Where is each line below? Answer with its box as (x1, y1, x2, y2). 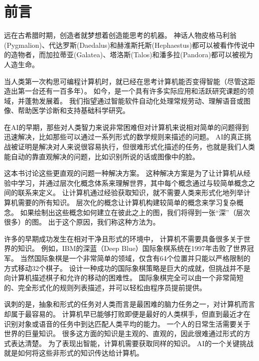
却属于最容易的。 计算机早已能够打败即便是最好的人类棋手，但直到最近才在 (4, 308, 251, 319)
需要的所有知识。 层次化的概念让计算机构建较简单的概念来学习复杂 (17, 197, 237, 208)
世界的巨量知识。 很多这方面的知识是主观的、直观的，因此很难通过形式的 (4, 328, 244, 339)
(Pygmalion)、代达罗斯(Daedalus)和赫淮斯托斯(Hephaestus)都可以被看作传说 (4, 39, 248, 50)
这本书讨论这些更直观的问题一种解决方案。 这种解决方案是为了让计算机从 (4, 168, 244, 178)
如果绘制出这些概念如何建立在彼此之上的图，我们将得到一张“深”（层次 (20, 207, 250, 217)
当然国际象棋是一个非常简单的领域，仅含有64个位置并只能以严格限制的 (20, 253, 251, 263)
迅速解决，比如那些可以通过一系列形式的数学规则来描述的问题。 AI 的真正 (4, 131, 245, 142)
